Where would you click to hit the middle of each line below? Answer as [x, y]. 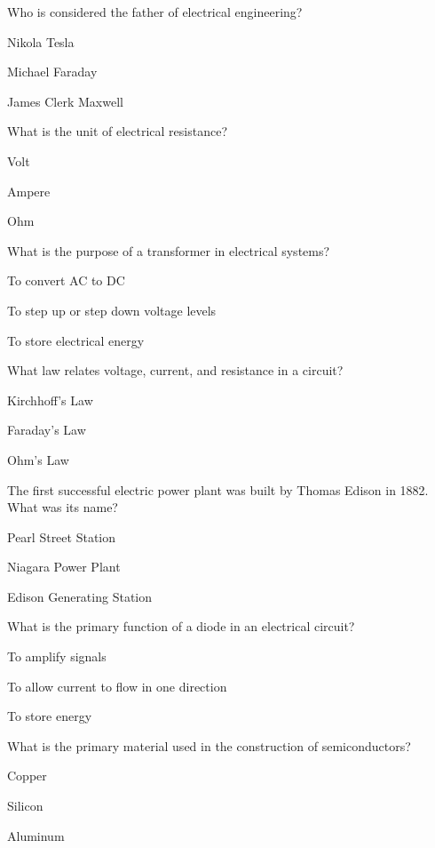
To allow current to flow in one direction [117, 686]
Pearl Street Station [62, 536]
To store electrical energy [76, 340]
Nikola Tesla [41, 41]
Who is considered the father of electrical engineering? [155, 12]
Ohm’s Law [38, 459]
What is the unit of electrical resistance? [118, 131]
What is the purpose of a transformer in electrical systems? [169, 250]
